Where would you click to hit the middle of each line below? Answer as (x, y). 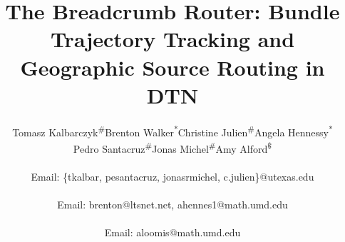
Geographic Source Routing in (172, 67)
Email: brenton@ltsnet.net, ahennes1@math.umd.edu (172, 204)
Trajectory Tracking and (172, 39)
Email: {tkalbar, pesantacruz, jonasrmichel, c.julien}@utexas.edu (172, 176)
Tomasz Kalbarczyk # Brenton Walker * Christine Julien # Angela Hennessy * (172, 131)
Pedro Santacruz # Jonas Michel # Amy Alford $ (172, 147)
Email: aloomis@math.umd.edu (172, 232)
